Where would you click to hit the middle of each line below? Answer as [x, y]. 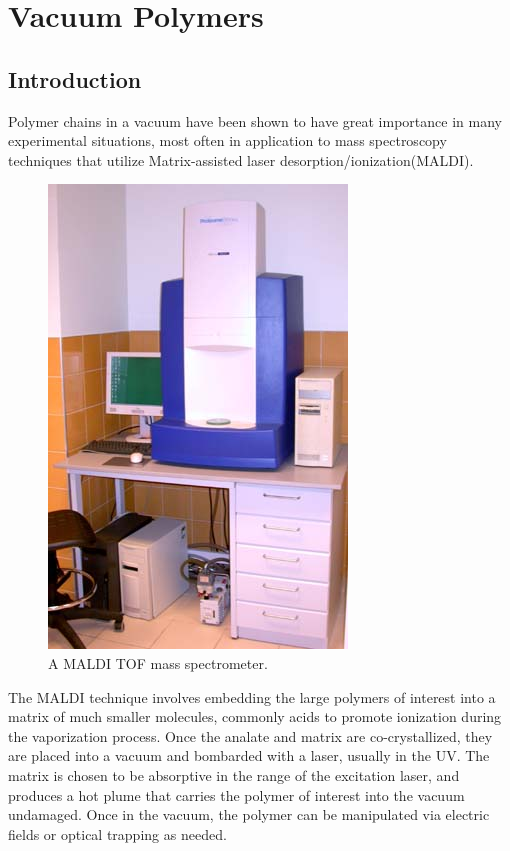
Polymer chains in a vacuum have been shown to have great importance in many [255, 120]
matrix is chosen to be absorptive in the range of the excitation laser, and [234, 774]
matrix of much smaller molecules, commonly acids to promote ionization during [255, 716]
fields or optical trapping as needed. [117, 833]
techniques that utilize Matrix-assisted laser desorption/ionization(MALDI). [241, 159]
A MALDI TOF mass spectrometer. [158, 662]
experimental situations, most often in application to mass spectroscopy [227, 140]
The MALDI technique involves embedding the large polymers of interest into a [252, 696]
